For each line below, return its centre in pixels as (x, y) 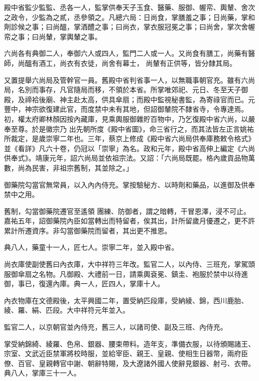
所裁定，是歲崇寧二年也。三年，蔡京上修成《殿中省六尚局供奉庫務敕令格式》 (129, 138)
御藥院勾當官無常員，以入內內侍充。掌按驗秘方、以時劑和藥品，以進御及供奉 (129, 184)
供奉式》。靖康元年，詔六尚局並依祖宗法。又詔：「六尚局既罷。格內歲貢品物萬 (129, 158)
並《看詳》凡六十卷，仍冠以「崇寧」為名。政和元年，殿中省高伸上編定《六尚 (129, 148)
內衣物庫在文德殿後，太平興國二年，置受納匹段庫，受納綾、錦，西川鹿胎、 (126, 300)
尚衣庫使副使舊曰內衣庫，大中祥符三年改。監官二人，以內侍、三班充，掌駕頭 (129, 264)
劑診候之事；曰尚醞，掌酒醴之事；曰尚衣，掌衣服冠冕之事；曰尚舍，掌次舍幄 (129, 27)
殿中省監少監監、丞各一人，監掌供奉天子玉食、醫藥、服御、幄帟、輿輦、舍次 (129, 7)
